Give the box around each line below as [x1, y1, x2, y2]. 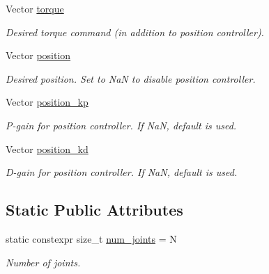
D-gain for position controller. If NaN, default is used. [6, 165, 238, 179]
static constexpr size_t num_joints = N [6, 231, 177, 245]
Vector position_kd [6, 141, 89, 156]
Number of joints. [6, 255, 81, 269]
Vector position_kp [6, 95, 89, 109]
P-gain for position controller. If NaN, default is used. [6, 118, 237, 132]
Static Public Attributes [6, 199, 183, 220]
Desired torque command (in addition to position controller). [6, 24, 264, 39]
